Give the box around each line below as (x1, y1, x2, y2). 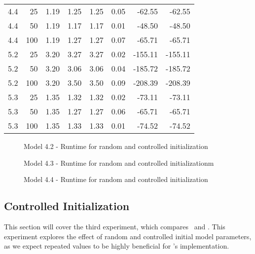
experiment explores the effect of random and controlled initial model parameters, (4, 231, 252, 241)
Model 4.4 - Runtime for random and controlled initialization (24, 174, 208, 184)
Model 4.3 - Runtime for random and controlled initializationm (24, 157, 214, 168)
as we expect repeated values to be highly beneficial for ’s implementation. (4, 241, 229, 251)
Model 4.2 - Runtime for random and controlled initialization (24, 141, 208, 151)
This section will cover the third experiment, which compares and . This (4, 221, 225, 231)
